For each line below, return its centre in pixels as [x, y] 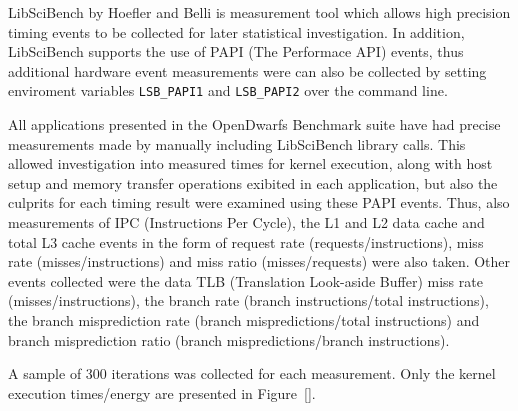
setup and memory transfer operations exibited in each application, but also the [253, 182]
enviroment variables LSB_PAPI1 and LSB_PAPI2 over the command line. [228, 90]
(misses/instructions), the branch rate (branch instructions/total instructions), [248, 300]
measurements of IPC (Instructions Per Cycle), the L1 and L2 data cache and [246, 222]
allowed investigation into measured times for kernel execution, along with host [250, 163]
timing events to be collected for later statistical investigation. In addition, [236, 31]
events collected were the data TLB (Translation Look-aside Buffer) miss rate [245, 280]
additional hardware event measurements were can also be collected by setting [247, 70]
